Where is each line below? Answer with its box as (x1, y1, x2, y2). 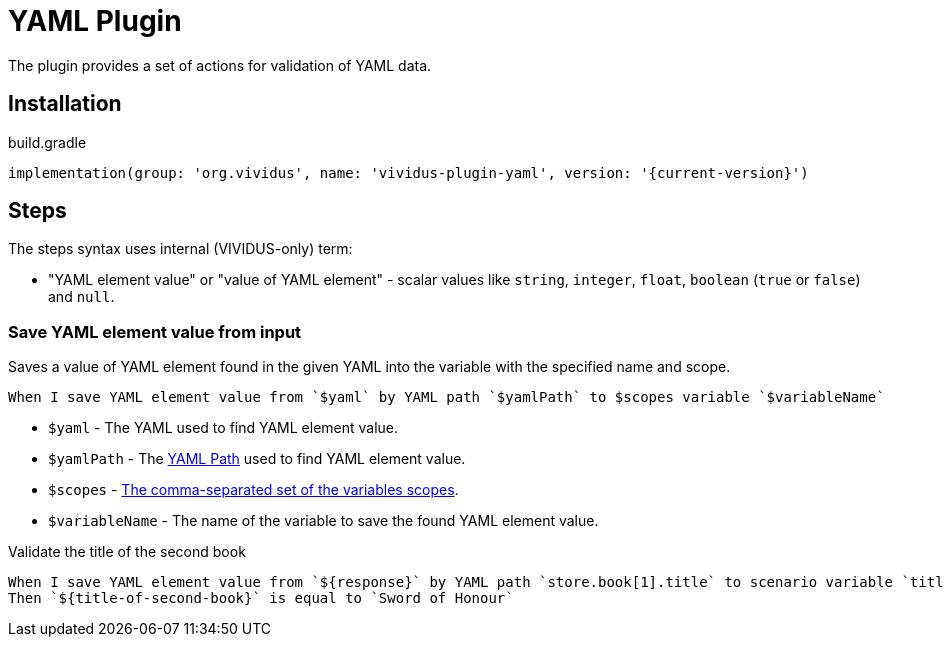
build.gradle (8, 133, 87, 151)
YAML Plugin (8, 4, 182, 38)
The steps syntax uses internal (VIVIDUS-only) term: (8, 240, 353, 258)
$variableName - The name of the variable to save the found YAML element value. (48, 512, 599, 530)
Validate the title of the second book (8, 543, 246, 561)
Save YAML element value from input (8, 321, 302, 342)
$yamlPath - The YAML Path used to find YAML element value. (48, 450, 466, 468)
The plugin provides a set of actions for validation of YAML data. (8, 56, 432, 74)
